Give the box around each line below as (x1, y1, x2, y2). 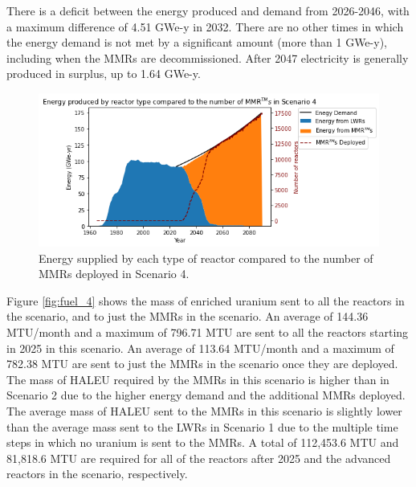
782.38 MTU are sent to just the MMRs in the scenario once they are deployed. (6, 355, 398, 372)
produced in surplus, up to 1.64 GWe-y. (6, 65, 201, 82)
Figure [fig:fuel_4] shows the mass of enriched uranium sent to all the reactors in (6, 292, 405, 309)
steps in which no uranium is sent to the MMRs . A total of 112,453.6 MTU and (6, 434, 399, 451)
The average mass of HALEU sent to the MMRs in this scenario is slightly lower (6, 402, 402, 419)
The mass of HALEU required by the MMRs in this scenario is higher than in (6, 370, 389, 387)
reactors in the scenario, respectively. (6, 465, 188, 482)
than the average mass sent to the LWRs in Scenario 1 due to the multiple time (6, 418, 398, 435)
